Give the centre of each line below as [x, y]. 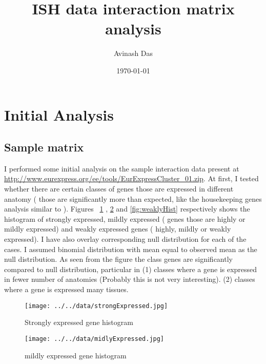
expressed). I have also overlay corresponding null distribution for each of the [125, 239]
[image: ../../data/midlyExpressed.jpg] [95, 339]
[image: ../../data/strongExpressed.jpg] [96, 306]
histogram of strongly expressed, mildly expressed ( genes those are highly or [125, 218]
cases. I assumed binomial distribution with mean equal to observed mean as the [131, 249]
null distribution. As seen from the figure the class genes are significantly [118, 259]
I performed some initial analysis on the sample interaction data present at [122, 168]
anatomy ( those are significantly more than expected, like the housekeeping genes [133, 198]
